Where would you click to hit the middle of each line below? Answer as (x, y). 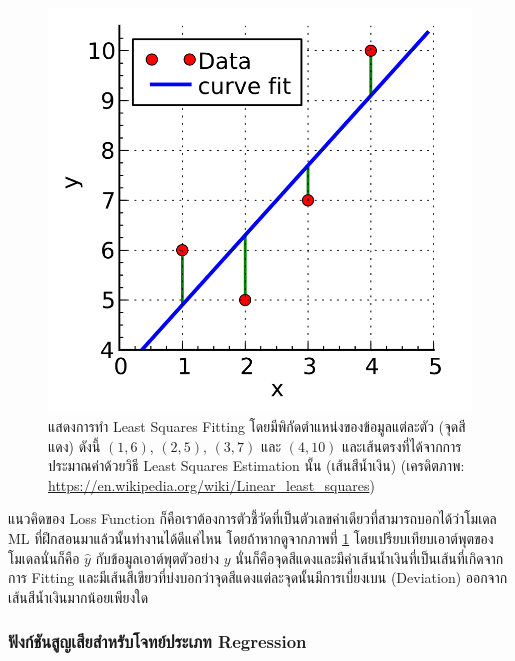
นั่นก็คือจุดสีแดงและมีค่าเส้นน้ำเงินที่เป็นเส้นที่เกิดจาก (369, 557)
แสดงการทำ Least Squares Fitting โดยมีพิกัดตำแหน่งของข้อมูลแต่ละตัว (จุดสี (257, 425)
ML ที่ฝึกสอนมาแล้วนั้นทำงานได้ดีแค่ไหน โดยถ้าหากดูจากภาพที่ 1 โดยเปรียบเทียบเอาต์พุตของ (251, 537)
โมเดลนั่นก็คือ (44, 557)
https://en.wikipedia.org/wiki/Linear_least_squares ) (211, 484)
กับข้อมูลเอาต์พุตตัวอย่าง (157, 557)
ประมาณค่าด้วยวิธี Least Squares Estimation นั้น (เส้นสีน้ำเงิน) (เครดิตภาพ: (256, 465)
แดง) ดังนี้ (74, 445)
